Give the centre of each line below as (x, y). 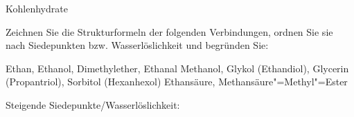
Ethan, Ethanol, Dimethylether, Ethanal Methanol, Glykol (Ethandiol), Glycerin (177, 68)
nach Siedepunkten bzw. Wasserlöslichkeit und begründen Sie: (137, 45)
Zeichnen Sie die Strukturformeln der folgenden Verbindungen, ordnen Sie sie (169, 31)
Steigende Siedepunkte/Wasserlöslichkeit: (93, 104)
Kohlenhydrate (37, 8)
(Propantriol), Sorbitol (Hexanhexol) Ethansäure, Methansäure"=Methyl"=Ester (177, 82)
